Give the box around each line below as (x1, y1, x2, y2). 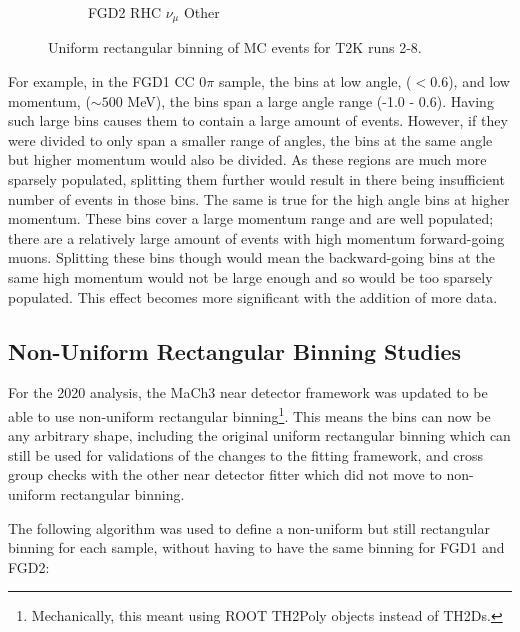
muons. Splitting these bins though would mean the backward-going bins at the (8, 247, 495, 268)
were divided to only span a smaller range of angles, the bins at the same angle (8, 129, 493, 150)
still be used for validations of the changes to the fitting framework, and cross (8, 444, 484, 465)
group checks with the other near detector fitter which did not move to (8, 464, 442, 485)
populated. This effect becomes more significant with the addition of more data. (8, 286, 498, 307)
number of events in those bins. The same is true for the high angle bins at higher (8, 188, 510, 209)
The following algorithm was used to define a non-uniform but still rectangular (8, 517, 490, 538)
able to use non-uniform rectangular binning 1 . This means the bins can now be (8, 402, 491, 426)
